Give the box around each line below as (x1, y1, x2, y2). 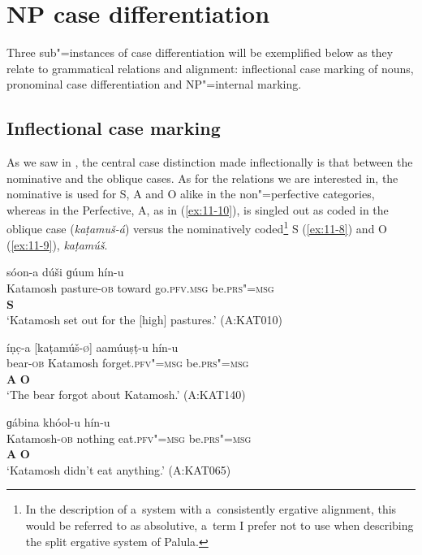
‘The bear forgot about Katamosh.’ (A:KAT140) (6, 386, 246, 403)
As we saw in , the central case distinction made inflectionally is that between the (6, 154, 413, 171)
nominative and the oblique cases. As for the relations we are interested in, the (6, 169, 398, 186)
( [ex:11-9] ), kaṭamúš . (6, 236, 108, 253)
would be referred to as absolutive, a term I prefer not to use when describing (25, 517, 414, 534)
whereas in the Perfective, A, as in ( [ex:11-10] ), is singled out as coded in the (6, 201, 389, 218)
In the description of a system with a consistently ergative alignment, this (25, 501, 397, 518)
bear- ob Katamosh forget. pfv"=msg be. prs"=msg (6, 354, 249, 371)
